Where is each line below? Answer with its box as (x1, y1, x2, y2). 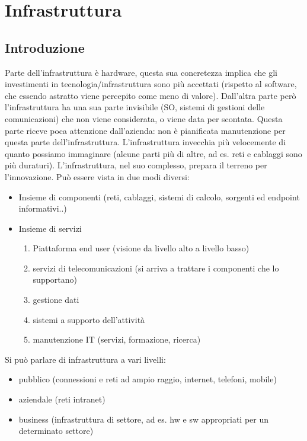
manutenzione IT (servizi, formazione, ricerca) (33, 333, 201, 346)
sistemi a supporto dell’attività (33, 313, 145, 325)
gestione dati (33, 293, 79, 306)
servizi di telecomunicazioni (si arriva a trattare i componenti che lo (33, 261, 279, 274)
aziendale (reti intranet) (18, 393, 105, 405)
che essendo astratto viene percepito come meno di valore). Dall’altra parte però (5, 89, 296, 101)
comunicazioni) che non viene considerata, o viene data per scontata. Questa (5, 112, 283, 124)
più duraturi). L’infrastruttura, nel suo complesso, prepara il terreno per (5, 159, 267, 171)
